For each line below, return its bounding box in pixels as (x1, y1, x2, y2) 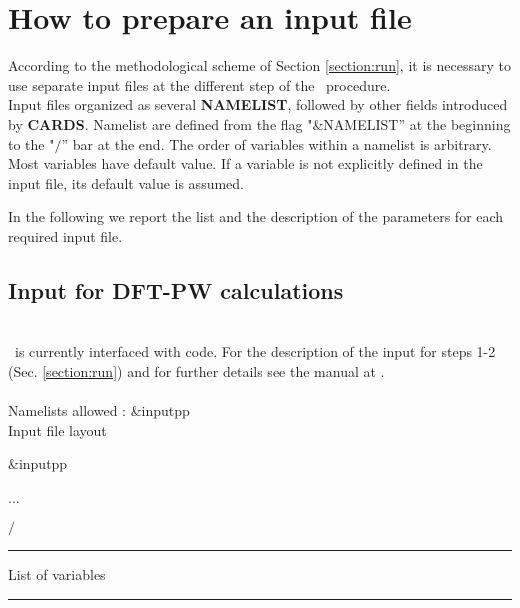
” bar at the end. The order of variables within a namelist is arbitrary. (61, 133, 492, 154)
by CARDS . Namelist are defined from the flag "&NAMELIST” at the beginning (8, 113, 511, 134)
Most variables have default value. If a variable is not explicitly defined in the (8, 153, 483, 174)
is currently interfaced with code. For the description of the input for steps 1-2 (14, 341, 496, 362)
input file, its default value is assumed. (8, 172, 244, 193)
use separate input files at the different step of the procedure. (8, 74, 391, 95)
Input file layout (8, 419, 107, 440)
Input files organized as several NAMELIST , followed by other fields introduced (8, 94, 508, 115)
